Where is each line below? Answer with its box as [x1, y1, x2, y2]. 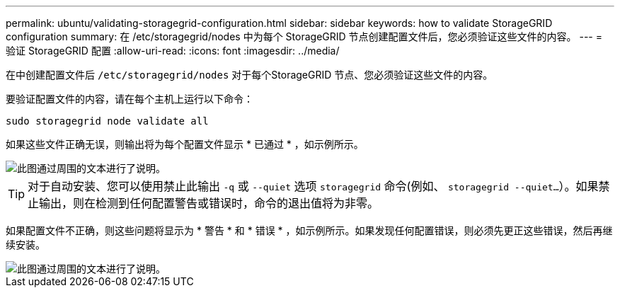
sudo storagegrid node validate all [6, 115, 209, 127]
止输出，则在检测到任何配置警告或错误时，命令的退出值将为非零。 [28, 196, 379, 210]
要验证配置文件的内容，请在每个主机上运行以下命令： [6, 93, 253, 105]
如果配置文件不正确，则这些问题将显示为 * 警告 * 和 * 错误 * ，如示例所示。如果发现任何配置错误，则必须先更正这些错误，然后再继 [6, 224, 613, 236]
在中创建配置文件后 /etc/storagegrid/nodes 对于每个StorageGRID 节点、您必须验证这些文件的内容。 [6, 69, 493, 81]
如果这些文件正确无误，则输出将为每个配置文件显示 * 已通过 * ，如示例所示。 [6, 138, 364, 150]
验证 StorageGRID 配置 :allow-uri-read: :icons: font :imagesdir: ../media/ [6, 45, 340, 57]
